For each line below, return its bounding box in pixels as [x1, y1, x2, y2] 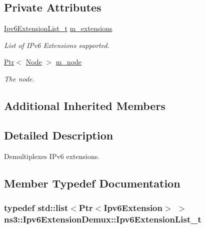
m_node [55, 56, 82, 67]
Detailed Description [4, 127, 113, 142]
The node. [4, 73, 34, 83]
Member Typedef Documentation [4, 175, 180, 190]
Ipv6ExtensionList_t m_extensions [4, 23, 112, 33]
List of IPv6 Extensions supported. [4, 39, 109, 50]
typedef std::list [4, 201, 68, 213]
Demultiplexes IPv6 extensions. [4, 150, 100, 161]
